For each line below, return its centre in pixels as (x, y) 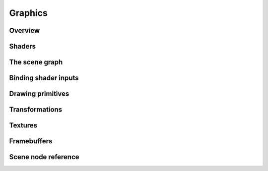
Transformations (36, 110)
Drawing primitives (39, 94)
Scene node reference (44, 157)
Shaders (23, 46)
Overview (25, 30)
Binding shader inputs (44, 78)
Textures (23, 126)
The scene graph (36, 62)
